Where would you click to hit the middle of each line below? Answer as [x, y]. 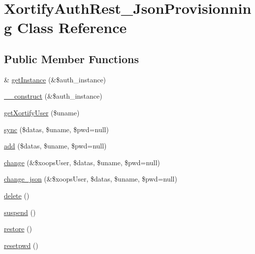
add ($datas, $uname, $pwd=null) [55, 146]
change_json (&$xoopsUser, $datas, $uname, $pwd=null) [91, 179]
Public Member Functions [71, 58]
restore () [18, 229]
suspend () [20, 212]
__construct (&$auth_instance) [53, 96]
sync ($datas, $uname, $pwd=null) [56, 129]
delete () [17, 195]
